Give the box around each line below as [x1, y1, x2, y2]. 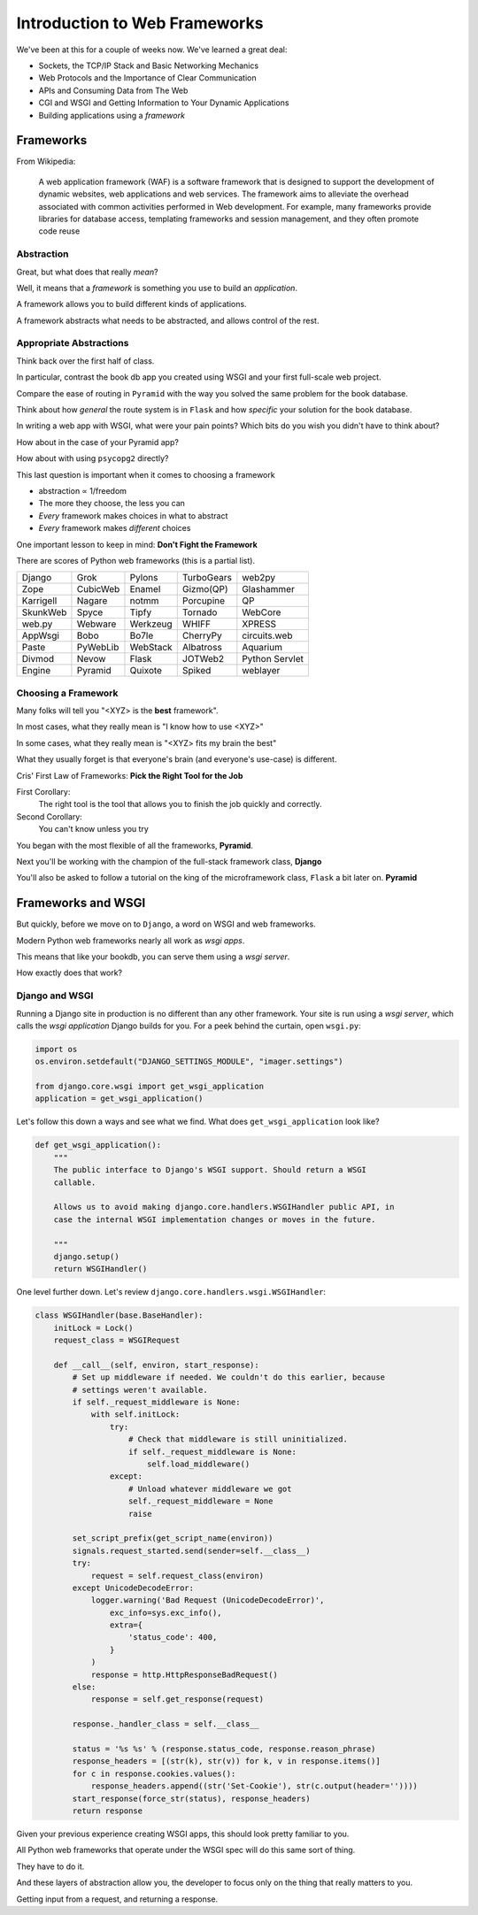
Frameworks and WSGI [16, 896, 146, 911]
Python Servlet [242, 653, 305, 665]
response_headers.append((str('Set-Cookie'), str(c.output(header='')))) [90, 1781, 418, 1791]
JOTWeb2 [181, 653, 225, 665]
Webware [76, 618, 117, 630]
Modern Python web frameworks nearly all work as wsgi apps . [16, 934, 245, 946]
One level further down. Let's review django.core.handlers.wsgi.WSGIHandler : [16, 1287, 327, 1297]
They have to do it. [16, 1861, 85, 1872]
